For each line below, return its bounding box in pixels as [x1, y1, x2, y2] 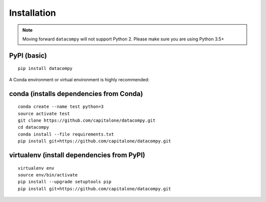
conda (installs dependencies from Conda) [9, 89, 143, 98]
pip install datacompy [18, 66, 73, 71]
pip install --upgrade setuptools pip [18, 179, 112, 185]
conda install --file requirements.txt [18, 131, 114, 137]
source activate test [18, 111, 70, 116]
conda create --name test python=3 [18, 104, 104, 109]
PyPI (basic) [9, 51, 47, 60]
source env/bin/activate [18, 172, 78, 177]
